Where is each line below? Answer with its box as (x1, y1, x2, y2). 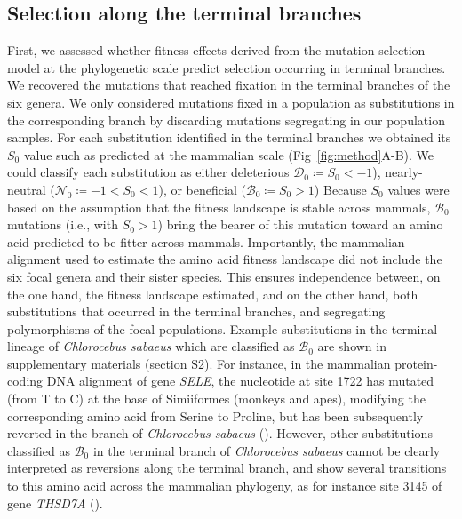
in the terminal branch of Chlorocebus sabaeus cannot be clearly (92, 441, 441, 459)
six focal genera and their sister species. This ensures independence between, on (7, 267, 441, 285)
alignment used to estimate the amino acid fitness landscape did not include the (7, 250, 442, 268)
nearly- (385, 163, 423, 181)
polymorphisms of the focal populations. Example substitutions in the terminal (7, 319, 438, 338)
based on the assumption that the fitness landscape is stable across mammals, (7, 197, 431, 216)
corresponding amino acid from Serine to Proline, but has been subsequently (7, 406, 424, 425)
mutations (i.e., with (7, 215, 118, 234)
